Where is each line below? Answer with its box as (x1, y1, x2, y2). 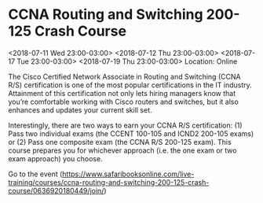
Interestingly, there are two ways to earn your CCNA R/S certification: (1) (8, 120, 243, 130)
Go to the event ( (8, 169, 63, 179)
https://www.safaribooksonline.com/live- (62, 169, 195, 179)
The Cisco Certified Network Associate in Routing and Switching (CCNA (8, 72, 241, 81)
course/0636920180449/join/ (8, 186, 104, 195)
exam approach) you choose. (8, 153, 104, 163)
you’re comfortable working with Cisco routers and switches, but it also (8, 97, 239, 106)
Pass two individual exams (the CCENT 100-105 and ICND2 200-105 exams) (8, 128, 254, 138)
